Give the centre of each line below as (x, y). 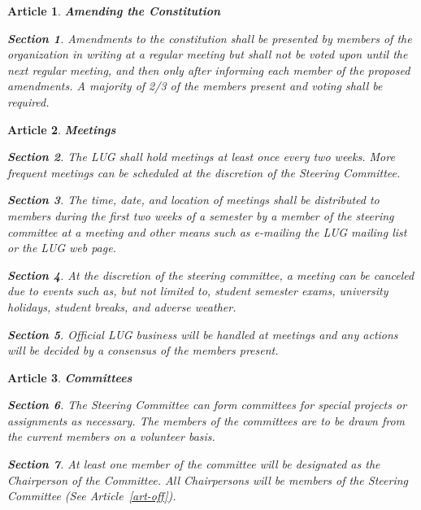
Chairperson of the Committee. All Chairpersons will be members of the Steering (208, 479)
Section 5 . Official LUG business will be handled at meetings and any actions (203, 334)
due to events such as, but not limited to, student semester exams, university (198, 291)
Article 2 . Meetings (62, 129)
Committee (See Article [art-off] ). (92, 496)
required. (28, 101)
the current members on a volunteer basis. (111, 436)
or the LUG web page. (62, 248)
